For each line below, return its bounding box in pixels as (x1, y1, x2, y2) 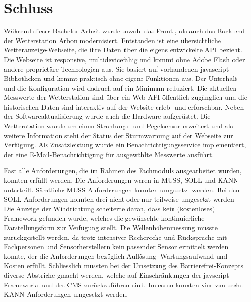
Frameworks (4, 279, 40, 289)
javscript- (204, 270, 232, 280)
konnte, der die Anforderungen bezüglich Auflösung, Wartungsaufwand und (4, 251, 228, 261)
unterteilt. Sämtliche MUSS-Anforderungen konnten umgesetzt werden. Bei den (4, 184, 240, 194)
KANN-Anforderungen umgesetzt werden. (4, 289, 128, 299)
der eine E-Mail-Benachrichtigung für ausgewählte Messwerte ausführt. (4, 149, 214, 159)
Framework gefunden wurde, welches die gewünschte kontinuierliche (4, 213, 204, 223)
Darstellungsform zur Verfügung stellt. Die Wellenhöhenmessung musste (4, 223, 218, 232)
